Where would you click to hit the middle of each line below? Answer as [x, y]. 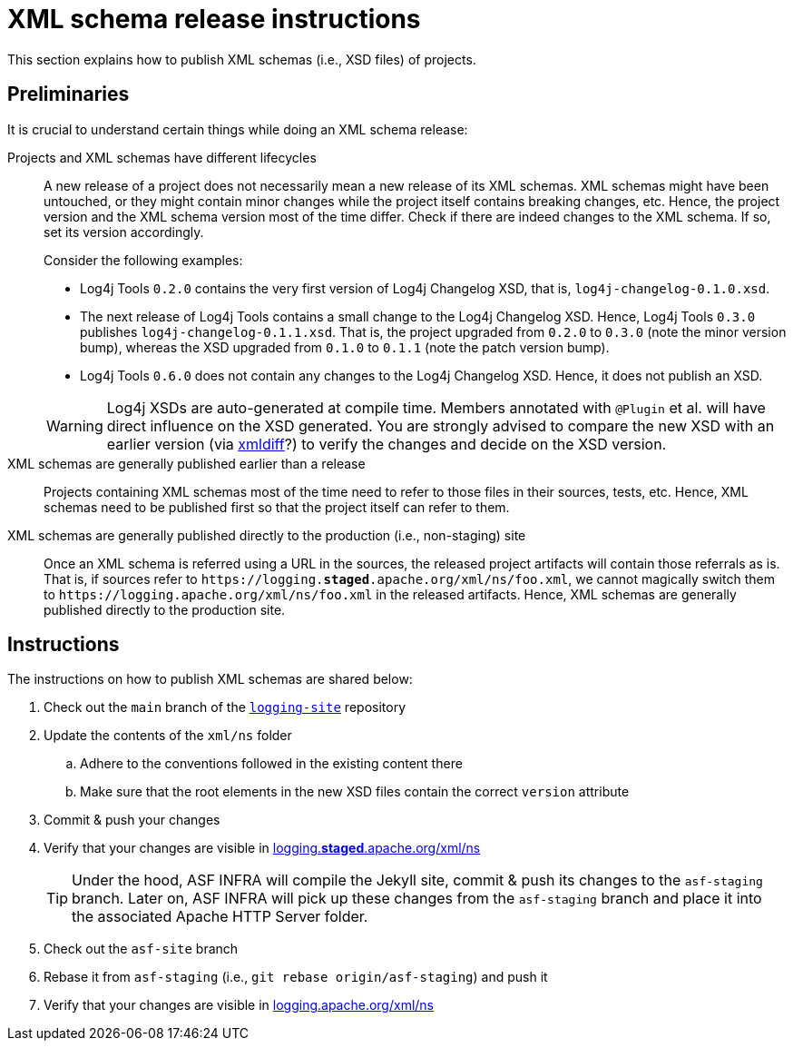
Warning [75, 425]
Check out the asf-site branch [141, 949]
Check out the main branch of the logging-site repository [225, 707]
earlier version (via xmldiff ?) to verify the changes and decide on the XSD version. [387, 444]
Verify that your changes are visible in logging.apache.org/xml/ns [239, 1005]
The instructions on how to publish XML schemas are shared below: [210, 679]
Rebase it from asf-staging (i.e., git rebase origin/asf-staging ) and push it [296, 977]
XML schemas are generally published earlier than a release [186, 463]
